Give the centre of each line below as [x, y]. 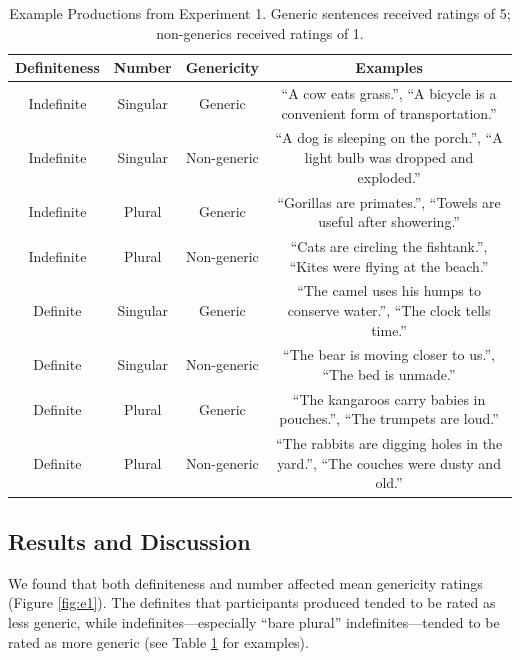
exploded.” [389, 176]
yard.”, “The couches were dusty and [389, 462]
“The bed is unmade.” [389, 374]
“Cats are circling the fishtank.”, [389, 245]
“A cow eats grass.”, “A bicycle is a [389, 93]
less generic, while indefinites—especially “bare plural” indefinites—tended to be [254, 621]
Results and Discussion [129, 540]
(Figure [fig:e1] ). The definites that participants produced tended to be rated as [252, 602]
